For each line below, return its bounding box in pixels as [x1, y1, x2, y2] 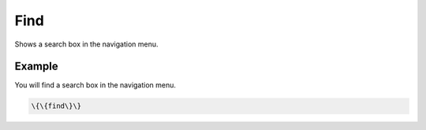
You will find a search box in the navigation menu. [14, 80, 177, 90]
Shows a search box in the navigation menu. [14, 39, 159, 49]
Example [14, 60, 58, 73]
